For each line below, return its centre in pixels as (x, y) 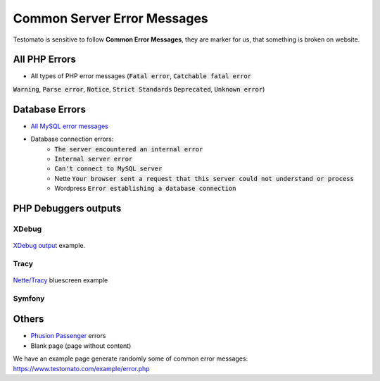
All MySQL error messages (69, 126)
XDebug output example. (49, 246)
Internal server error (94, 159)
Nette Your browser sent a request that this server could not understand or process (204, 178)
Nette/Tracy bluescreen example (61, 280)
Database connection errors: (72, 139)
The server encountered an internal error (129, 149)
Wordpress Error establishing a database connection (145, 188)
